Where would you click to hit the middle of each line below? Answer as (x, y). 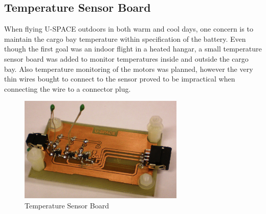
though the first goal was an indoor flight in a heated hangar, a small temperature (133, 49)
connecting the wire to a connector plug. (68, 88)
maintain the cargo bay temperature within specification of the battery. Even (125, 38)
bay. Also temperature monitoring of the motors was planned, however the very (129, 69)
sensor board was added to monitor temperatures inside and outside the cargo (126, 58)
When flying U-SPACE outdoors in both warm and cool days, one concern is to (129, 29)
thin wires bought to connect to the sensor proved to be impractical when (120, 79)
